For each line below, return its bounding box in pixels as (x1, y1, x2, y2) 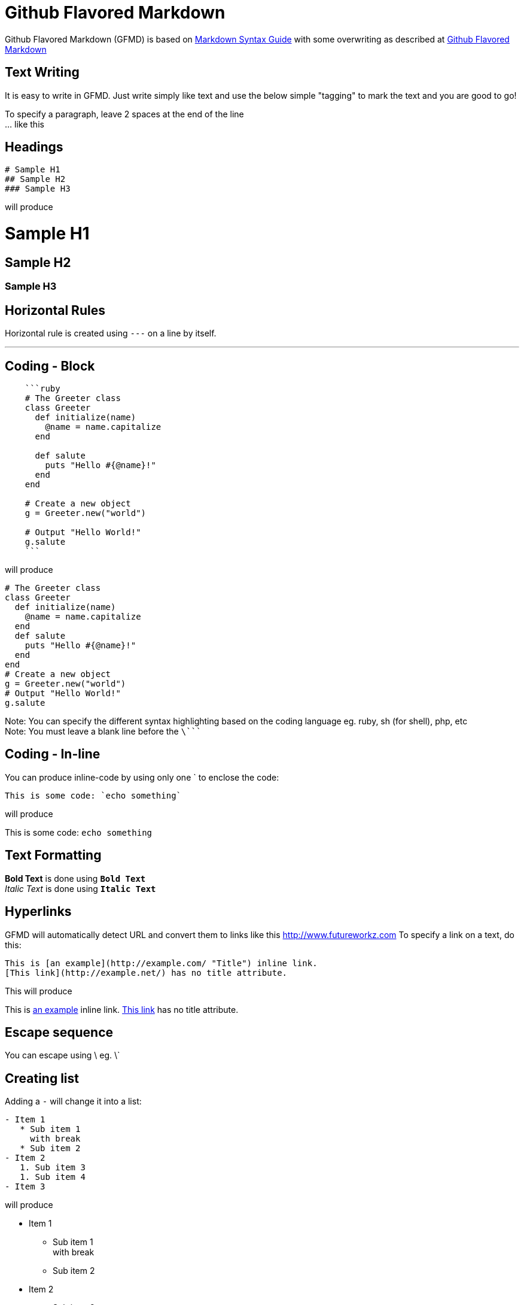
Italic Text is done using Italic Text (5, 883, 156, 894)
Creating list (5, 1070, 80, 1086)
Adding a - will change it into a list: (5, 1096, 142, 1107)
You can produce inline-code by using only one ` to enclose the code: (5, 772, 279, 782)
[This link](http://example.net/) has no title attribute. (5, 967, 288, 978)
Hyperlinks (5, 904, 72, 919)
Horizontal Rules (5, 302, 105, 318)
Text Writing (5, 65, 80, 80)
